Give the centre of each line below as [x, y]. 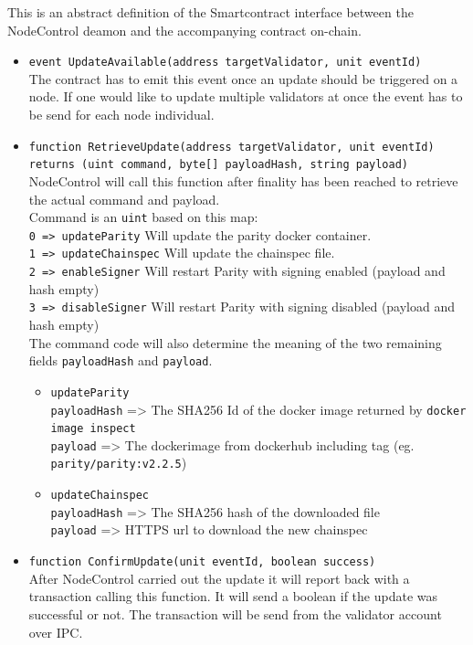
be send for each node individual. [121, 115]
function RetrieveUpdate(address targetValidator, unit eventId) [231, 147]
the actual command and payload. [124, 199]
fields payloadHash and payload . [121, 360]
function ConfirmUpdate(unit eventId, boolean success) [202, 562]
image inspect [93, 429]
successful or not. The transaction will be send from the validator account [235, 613]
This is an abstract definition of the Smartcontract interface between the [210, 12]
